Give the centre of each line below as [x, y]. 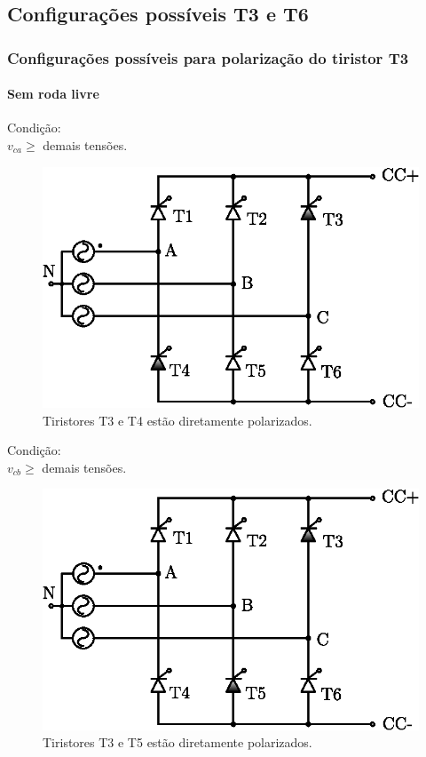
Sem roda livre [53, 94]
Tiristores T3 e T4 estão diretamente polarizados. [177, 420]
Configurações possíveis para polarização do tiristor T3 [208, 57]
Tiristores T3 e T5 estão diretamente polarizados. [177, 742]
